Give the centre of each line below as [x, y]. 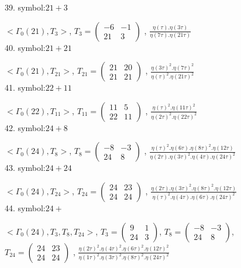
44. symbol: [25, 207]
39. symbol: [25, 7]
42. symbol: [25, 127]
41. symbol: [25, 87]
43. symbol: [25, 168]
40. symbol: [25, 47]
